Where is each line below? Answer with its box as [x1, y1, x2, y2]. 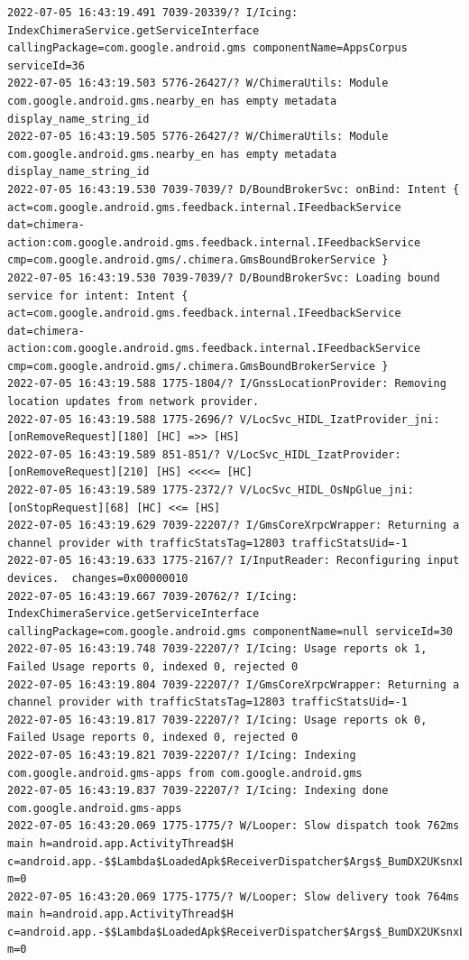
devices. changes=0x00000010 [7, 572, 189, 585]
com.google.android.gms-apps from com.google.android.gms [7, 766, 363, 780]
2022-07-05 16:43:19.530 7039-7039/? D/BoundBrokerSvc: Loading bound [7, 271, 440, 284]
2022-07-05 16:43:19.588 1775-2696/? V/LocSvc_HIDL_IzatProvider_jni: [7, 412, 440, 426]
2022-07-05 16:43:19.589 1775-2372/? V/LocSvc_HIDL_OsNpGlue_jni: [7, 484, 415, 497]
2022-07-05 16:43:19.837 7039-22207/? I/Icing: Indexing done [7, 784, 389, 798]
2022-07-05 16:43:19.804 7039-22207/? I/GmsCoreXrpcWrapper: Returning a [7, 678, 460, 691]
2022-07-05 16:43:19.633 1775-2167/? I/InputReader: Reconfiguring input [7, 554, 460, 568]
